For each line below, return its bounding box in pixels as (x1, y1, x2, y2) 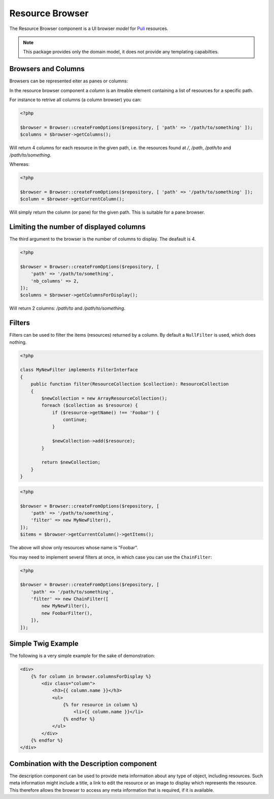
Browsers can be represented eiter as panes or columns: (9, 78, 128, 84)
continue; (62, 417, 87, 423)
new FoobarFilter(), (41, 610, 93, 616)
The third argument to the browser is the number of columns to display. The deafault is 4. (9, 235, 196, 242)
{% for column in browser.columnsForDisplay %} (30, 673, 152, 679)
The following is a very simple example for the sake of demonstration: (9, 653, 155, 659)
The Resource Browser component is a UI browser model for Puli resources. (9, 25, 168, 32)
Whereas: (9, 161, 30, 167)
